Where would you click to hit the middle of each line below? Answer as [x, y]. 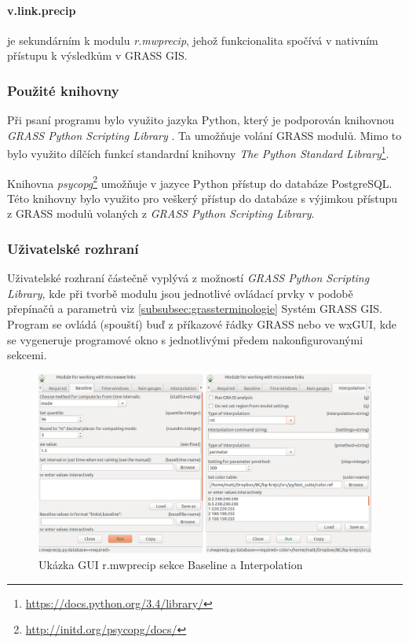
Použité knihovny [63, 90]
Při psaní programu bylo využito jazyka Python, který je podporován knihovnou [201, 120]
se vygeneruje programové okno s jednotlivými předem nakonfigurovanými [185, 339]
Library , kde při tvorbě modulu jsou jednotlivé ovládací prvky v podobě [180, 293]
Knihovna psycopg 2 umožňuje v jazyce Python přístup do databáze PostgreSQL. [200, 182]
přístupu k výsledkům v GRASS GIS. [97, 55]
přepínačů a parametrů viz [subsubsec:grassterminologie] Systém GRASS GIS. [195, 309]
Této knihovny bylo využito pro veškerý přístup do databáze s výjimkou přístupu [203, 198]
